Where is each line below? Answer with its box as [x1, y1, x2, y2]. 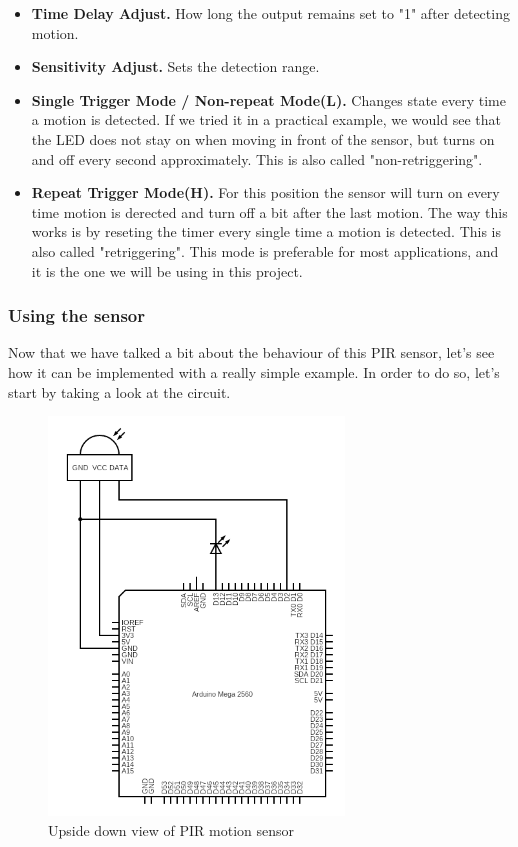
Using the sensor [8, 303, 145, 328]
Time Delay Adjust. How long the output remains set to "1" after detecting [31, 3, 510, 23]
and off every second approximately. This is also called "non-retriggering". [31, 148, 483, 169]
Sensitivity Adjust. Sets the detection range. [31, 56, 320, 77]
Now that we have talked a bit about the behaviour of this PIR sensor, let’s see [8, 342, 495, 363]
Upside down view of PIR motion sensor [48, 819, 295, 840]
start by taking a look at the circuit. [8, 381, 231, 402]
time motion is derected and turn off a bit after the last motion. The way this [31, 201, 508, 222]
